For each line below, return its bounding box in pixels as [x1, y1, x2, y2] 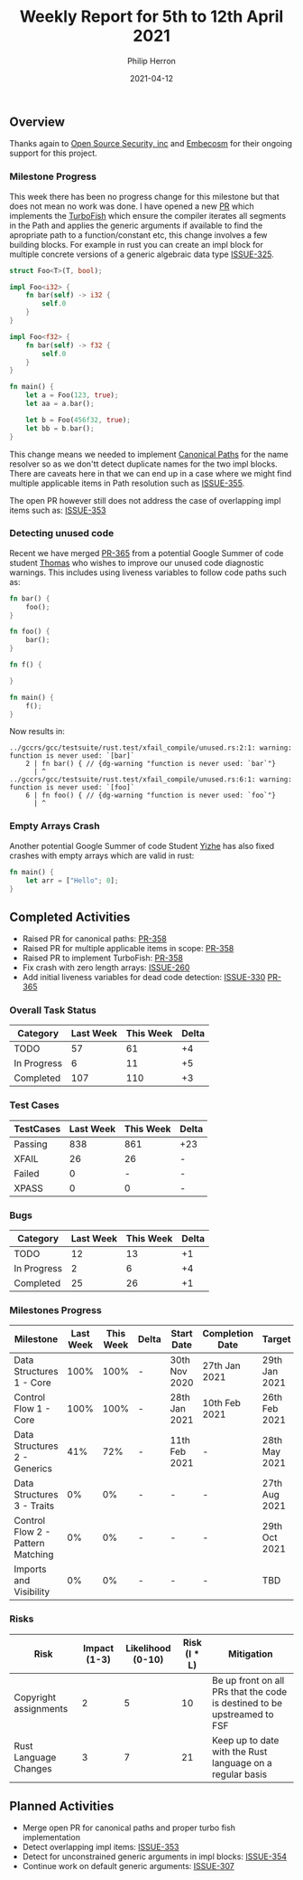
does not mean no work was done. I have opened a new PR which [9, 201, 254, 212]
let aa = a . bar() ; [25, 400, 95, 409]
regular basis [211, 1768, 268, 1781]
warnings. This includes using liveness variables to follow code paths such [9, 567, 287, 578]
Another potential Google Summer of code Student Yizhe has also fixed [9, 840, 275, 851]
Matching [14, 1548, 54, 1561]
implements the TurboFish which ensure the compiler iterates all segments [9, 210, 287, 221]
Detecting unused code [9, 527, 115, 540]
